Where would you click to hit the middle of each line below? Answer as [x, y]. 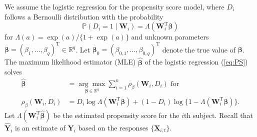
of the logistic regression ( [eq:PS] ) [196, 62]
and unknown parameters [170, 37]
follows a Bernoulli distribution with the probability [84, 16]
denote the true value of [199, 49]
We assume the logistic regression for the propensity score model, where [114, 6]
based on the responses [113, 127]
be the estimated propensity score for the [116, 115]
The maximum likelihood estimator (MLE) [70, 62]
